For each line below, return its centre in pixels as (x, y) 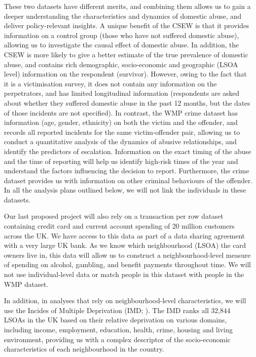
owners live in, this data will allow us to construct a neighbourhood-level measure (127, 255)
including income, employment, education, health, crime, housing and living (118, 329)
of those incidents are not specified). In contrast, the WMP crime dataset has (121, 112)
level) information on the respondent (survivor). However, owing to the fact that (126, 74)
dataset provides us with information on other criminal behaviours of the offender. (128, 180)
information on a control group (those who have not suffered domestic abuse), (122, 35)
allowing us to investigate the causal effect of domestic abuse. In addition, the (121, 45)
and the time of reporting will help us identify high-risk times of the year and (121, 161)
